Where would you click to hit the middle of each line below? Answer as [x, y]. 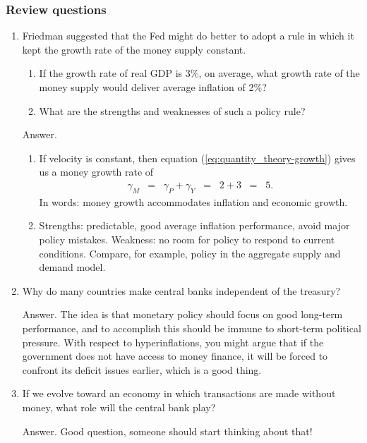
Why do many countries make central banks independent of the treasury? [181, 290]
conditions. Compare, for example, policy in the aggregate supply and [190, 253]
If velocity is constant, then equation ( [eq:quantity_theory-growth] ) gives [197, 158]
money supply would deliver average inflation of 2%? [153, 87]
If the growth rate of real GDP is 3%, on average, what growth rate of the [199, 73]
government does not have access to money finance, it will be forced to [175, 356]
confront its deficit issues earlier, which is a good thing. [142, 369]
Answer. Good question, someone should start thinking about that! [167, 431]
